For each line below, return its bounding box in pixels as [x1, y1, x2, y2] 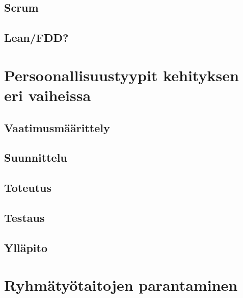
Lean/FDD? [4, 30, 69, 45]
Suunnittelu [4, 150, 67, 165]
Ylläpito [4, 239, 47, 255]
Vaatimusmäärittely [4, 119, 110, 135]
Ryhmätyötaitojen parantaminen [4, 275, 238, 295]
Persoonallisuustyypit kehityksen [4, 64, 239, 85]
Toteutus [4, 180, 52, 195]
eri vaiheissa [4, 84, 91, 105]
